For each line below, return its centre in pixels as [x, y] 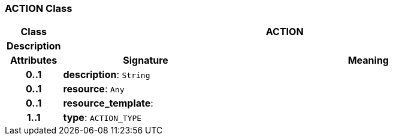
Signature [146, 60]
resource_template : [108, 103]
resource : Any [94, 89]
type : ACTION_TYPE [102, 118]
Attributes [34, 60]
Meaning [368, 60]
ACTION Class [39, 8]
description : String [107, 75]
